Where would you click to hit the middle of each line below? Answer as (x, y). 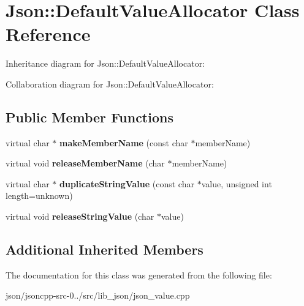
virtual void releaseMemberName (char (85, 163)
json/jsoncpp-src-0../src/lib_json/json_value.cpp (98, 295)
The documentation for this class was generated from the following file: (139, 274)
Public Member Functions (89, 117)
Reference (48, 34)
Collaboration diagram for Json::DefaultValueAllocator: (110, 84)
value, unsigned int (237, 183)
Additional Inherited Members (104, 249)
